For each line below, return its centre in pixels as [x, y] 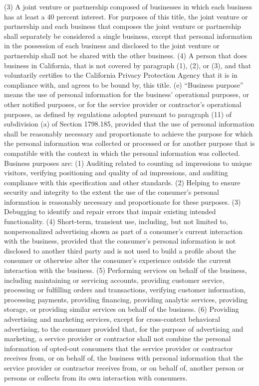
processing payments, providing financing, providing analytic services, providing [126, 299]
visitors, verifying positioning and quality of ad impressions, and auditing [116, 173]
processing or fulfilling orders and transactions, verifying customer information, [125, 290]
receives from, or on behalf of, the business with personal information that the [124, 358]
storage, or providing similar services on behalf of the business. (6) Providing [122, 309]
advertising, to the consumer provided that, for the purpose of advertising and [124, 328]
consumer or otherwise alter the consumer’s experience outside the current [118, 260]
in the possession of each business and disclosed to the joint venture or [112, 46]
